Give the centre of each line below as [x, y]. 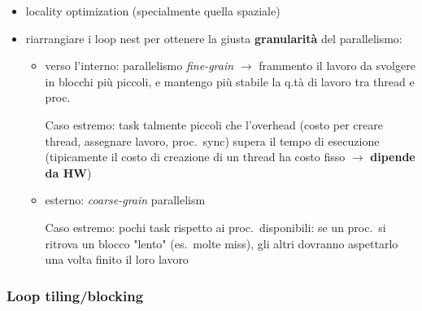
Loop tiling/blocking [75, 295]
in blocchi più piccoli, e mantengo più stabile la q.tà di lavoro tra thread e [230, 81]
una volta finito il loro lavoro [117, 259]
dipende [393, 157]
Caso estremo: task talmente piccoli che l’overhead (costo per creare [214, 124]
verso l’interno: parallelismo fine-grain [139, 66]
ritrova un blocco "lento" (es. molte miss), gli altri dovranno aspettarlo [222, 243]
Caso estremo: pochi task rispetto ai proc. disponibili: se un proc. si [215, 227]
